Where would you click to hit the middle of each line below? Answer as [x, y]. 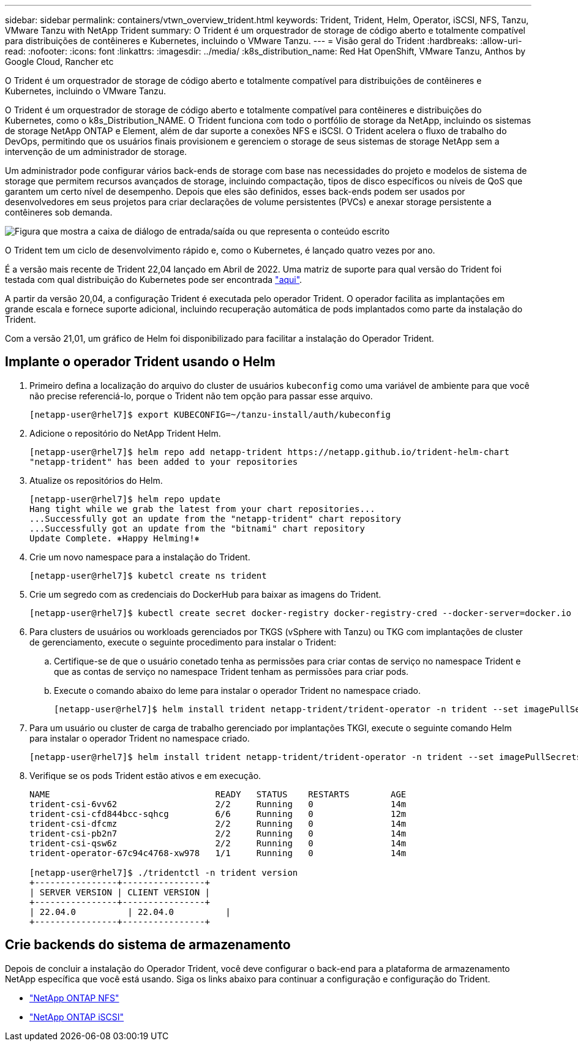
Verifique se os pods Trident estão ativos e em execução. [145, 775]
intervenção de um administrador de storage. [96, 152]
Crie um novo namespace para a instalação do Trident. [140, 557]
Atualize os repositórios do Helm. [96, 480]
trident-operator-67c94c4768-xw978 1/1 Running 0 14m [218, 853]
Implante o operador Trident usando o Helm [140, 362]
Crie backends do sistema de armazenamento [148, 945]
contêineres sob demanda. [59, 212]
